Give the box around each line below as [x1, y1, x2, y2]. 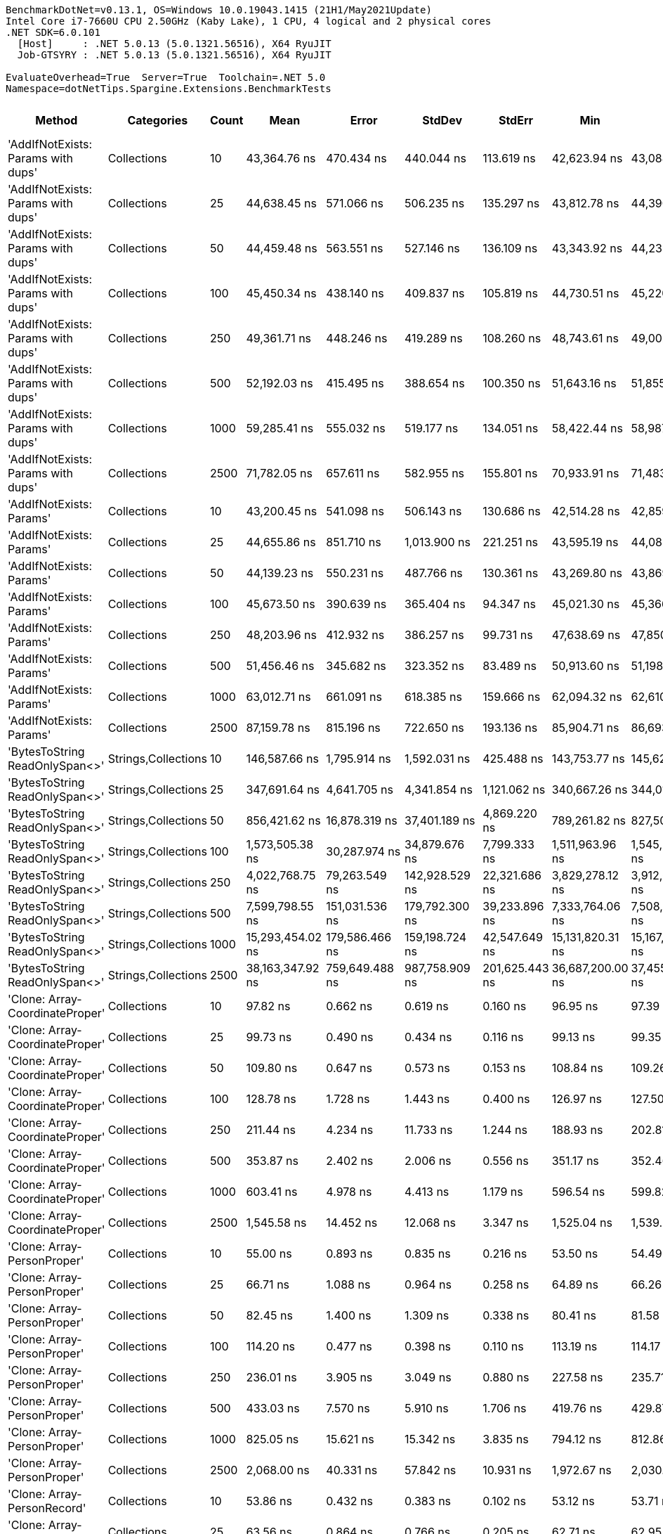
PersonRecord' [8, 1501, 86, 1515]
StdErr [498, 113, 534, 127]
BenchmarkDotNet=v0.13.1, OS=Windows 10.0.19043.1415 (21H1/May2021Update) [6, 4, 432, 15]
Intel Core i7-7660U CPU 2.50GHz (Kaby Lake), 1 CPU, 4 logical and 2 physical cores [6, 15, 492, 27]
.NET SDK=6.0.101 [6, 27, 100, 38]
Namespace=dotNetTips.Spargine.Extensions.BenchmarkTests [6, 83, 331, 94]
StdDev [422, 113, 462, 127]
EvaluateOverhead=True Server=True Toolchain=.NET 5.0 [6, 72, 326, 83]
